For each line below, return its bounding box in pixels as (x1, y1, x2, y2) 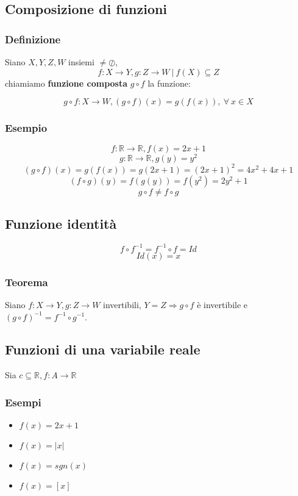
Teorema (5, 274, 48, 289)
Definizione (5, 31, 61, 46)
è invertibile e (197, 298, 248, 311)
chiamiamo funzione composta (5, 76, 128, 89)
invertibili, (103, 298, 141, 311)
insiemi (68, 56, 94, 68)
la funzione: (147, 76, 191, 89)
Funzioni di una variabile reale (5, 340, 200, 359)
